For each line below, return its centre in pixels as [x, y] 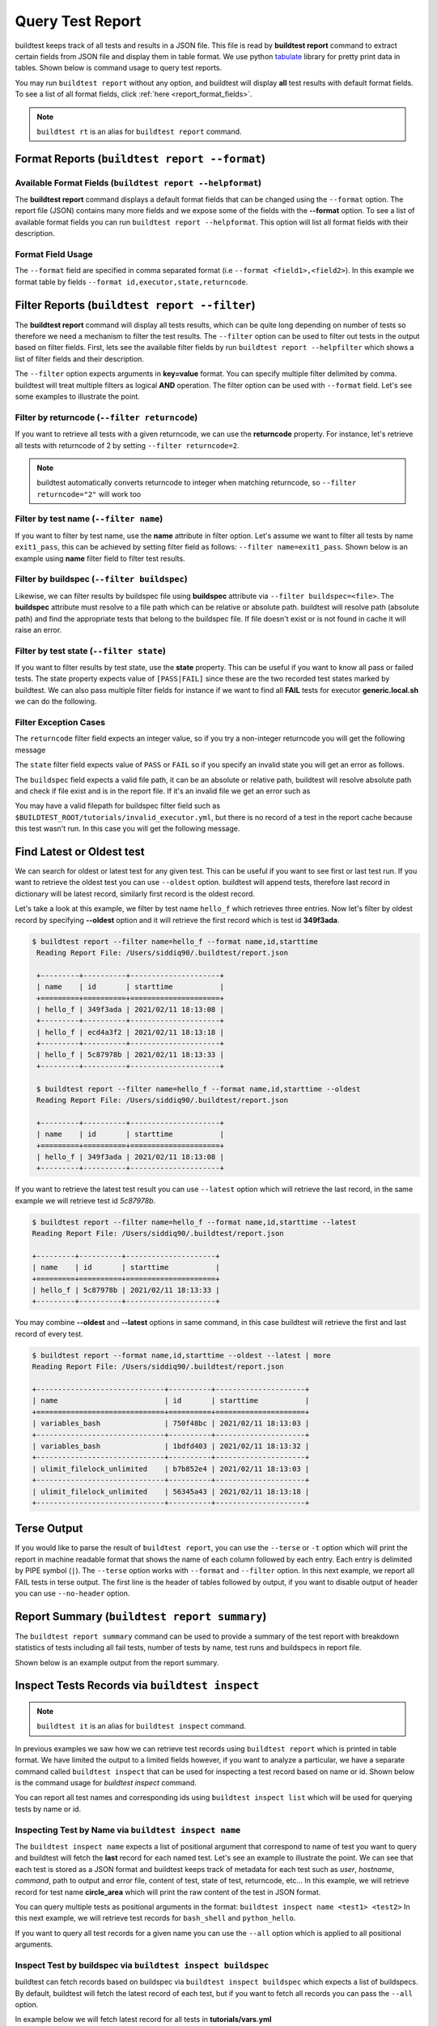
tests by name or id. [48, 1809]
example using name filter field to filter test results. [100, 558]
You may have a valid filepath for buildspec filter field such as [118, 806]
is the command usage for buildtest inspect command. [106, 1783]
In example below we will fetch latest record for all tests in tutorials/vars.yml [143, 2020]
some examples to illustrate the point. [78, 396]
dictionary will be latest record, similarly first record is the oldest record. [135, 893]
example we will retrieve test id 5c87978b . [85, 1200]
